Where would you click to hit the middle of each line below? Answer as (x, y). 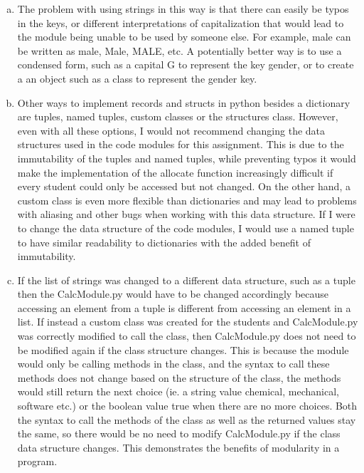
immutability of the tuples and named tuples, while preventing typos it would (187, 158)
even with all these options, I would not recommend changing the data (171, 130)
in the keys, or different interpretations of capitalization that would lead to (181, 22)
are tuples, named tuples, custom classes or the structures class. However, (178, 116)
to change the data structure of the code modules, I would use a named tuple (186, 228)
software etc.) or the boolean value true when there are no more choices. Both (187, 406)
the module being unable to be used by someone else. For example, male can (184, 37)
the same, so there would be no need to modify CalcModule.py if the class (179, 433)
